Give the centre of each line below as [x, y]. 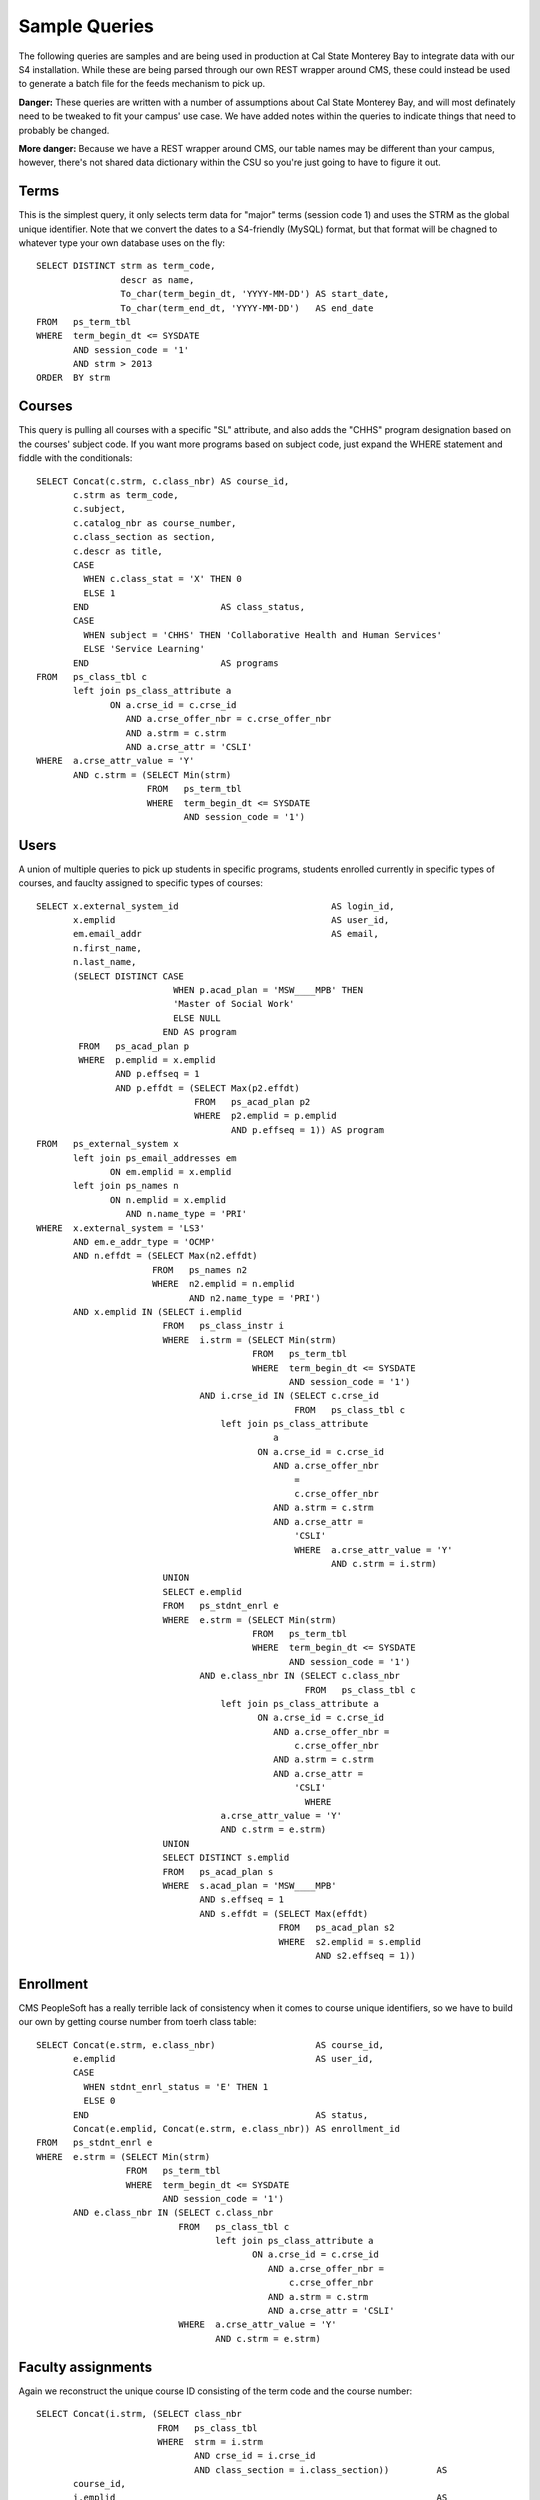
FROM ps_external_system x [107, 1144]
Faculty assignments [85, 2366]
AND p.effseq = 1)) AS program [307, 1129]
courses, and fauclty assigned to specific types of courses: [141, 883]
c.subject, [100, 509]
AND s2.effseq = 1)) [365, 1955]
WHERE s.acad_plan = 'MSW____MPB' [249, 1885]
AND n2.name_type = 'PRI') [255, 1298]
